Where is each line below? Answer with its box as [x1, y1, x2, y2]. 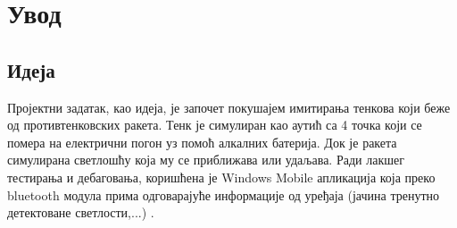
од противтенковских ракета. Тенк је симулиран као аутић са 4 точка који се [7, 115, 422, 134]
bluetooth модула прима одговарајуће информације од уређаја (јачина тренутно [7, 185, 439, 204]
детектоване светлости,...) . [7, 203, 154, 222]
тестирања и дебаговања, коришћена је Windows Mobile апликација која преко [7, 167, 436, 186]
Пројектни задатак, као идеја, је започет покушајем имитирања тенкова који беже [7, 97, 451, 116]
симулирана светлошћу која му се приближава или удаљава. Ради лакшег [7, 150, 404, 169]
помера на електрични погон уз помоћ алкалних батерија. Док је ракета [7, 132, 397, 151]
